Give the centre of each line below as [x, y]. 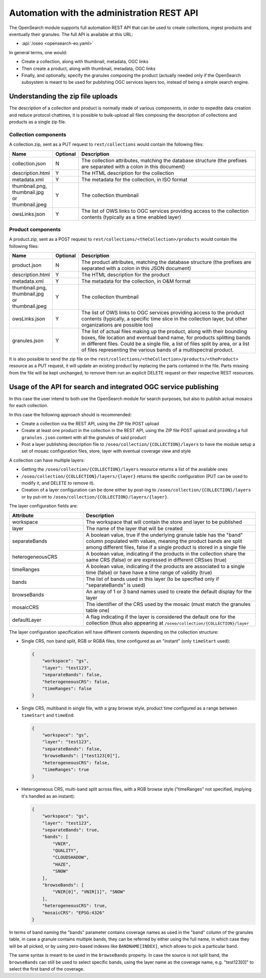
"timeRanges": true [66, 769]
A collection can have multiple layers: [47, 460]
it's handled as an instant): [48, 796]
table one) [98, 610]
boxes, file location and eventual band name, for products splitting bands [166, 337]
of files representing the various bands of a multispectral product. [158, 350]
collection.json [29, 164]
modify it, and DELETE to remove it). [58, 483]
